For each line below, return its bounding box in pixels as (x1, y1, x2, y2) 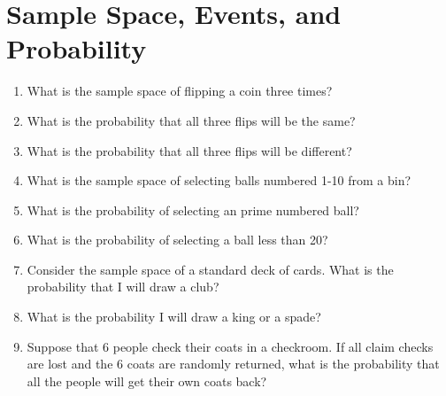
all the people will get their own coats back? (27, 371, 267, 390)
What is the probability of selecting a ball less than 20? (27, 230, 328, 249)
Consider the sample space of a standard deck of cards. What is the (27, 260, 394, 278)
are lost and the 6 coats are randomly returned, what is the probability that (27, 354, 440, 373)
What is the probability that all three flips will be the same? (27, 111, 356, 129)
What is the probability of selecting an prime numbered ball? (27, 200, 359, 219)
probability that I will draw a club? (27, 277, 219, 296)
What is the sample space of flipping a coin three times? (27, 82, 333, 100)
